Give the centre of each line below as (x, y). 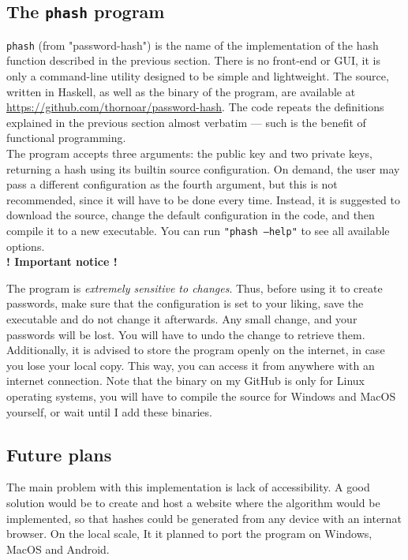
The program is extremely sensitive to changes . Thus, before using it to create (195, 287)
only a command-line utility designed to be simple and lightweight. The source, (198, 76)
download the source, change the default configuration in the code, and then (191, 215)
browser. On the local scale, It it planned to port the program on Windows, (189, 534)
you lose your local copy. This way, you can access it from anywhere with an (191, 365)
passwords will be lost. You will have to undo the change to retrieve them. (186, 334)
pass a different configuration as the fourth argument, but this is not (172, 184)
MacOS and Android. (58, 549)
